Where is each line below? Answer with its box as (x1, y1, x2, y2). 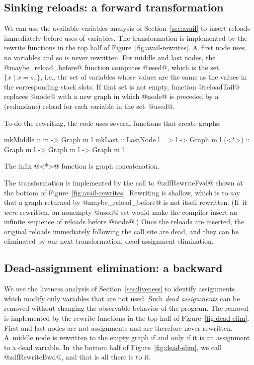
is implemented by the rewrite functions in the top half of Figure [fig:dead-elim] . (4, 313, 250, 323)
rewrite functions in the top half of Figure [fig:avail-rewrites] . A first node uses (4, 42, 245, 53)
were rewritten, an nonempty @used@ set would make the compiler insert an (4, 206, 238, 217)
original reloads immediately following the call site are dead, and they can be (4, 226, 239, 236)
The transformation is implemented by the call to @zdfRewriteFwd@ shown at (4, 177, 243, 187)
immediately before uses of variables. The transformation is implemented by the (4, 32, 248, 43)
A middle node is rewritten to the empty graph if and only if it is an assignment (4, 332, 250, 343)
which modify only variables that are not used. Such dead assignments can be (4, 293, 240, 303)
